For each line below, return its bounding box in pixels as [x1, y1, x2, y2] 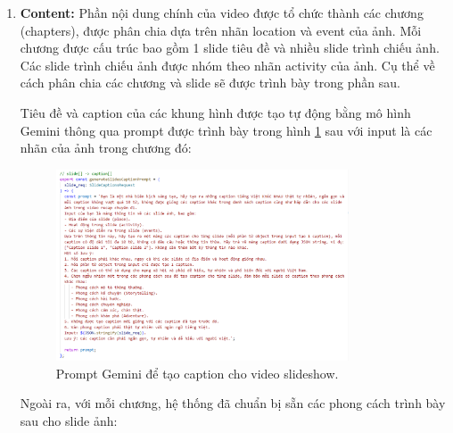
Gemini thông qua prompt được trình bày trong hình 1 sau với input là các [20, 121, 432, 139]
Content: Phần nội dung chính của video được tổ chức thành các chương [20, 4, 424, 21]
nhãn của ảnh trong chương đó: [20, 138, 192, 157]
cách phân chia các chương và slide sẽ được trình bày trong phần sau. [20, 73, 400, 92]
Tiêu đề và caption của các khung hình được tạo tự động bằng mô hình [20, 103, 411, 121]
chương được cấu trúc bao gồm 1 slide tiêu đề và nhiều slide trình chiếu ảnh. [20, 38, 440, 57]
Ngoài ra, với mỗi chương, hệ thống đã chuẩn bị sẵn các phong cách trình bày [20, 394, 446, 412]
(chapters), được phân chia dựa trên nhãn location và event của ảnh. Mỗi [20, 21, 422, 39]
